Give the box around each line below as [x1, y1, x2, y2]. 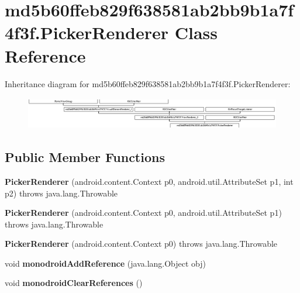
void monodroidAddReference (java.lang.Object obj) [5, 257, 206, 269]
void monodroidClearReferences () [5, 277, 143, 289]
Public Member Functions [5, 148, 165, 166]
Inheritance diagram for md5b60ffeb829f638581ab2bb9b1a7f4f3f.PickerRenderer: [5, 77, 291, 89]
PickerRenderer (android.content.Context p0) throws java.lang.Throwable [5, 237, 278, 250]
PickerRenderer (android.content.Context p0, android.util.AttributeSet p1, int [5, 175, 294, 187]
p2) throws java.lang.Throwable [5, 187, 118, 199]
